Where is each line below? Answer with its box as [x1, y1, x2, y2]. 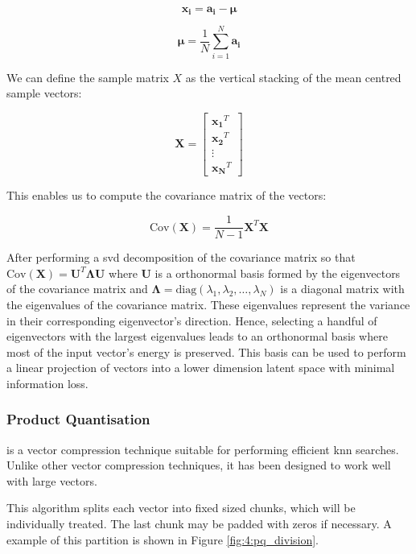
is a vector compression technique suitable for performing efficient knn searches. [6, 440, 399, 457]
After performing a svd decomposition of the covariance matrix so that [6, 249, 356, 266]
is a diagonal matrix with [280, 280, 405, 297]
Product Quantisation [6, 409, 150, 429]
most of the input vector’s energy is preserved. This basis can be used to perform [6, 343, 406, 360]
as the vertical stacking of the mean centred [185, 68, 402, 85]
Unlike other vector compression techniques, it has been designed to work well [6, 457, 391, 473]
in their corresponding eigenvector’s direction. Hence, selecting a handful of [6, 312, 377, 329]
